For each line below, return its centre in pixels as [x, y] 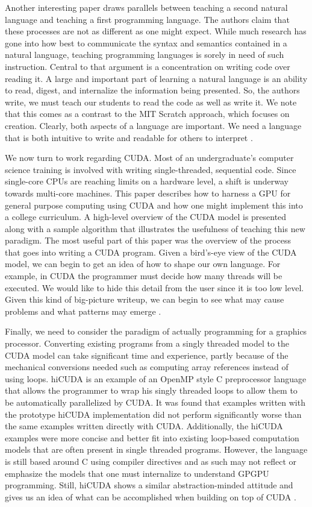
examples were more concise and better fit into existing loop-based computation [152, 437]
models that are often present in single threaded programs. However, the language [156, 449]
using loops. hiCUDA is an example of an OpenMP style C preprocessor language [156, 378]
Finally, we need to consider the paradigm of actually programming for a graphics [156, 331]
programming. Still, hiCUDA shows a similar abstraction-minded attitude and [149, 485]
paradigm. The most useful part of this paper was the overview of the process [148, 240]
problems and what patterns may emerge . [83, 311]
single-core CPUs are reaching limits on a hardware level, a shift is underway [147, 181]
